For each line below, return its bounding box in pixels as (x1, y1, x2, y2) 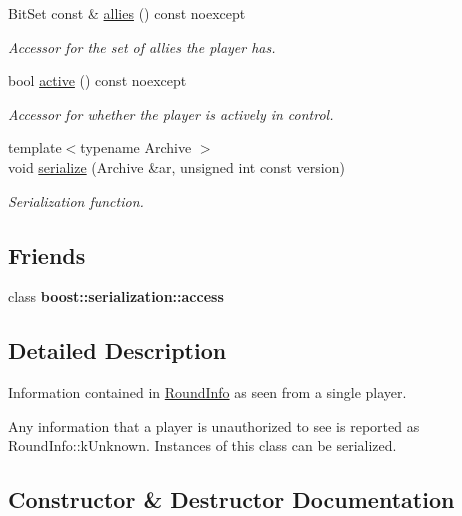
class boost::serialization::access (8, 286, 224, 307)
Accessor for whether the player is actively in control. (8, 103, 334, 124)
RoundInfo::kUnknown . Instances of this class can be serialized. (8, 435, 397, 456)
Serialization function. (8, 190, 144, 211)
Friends (8, 239, 86, 270)
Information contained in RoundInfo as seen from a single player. (8, 382, 407, 403)
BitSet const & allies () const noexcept (8, 3, 246, 23)
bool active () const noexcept (8, 70, 187, 91)
